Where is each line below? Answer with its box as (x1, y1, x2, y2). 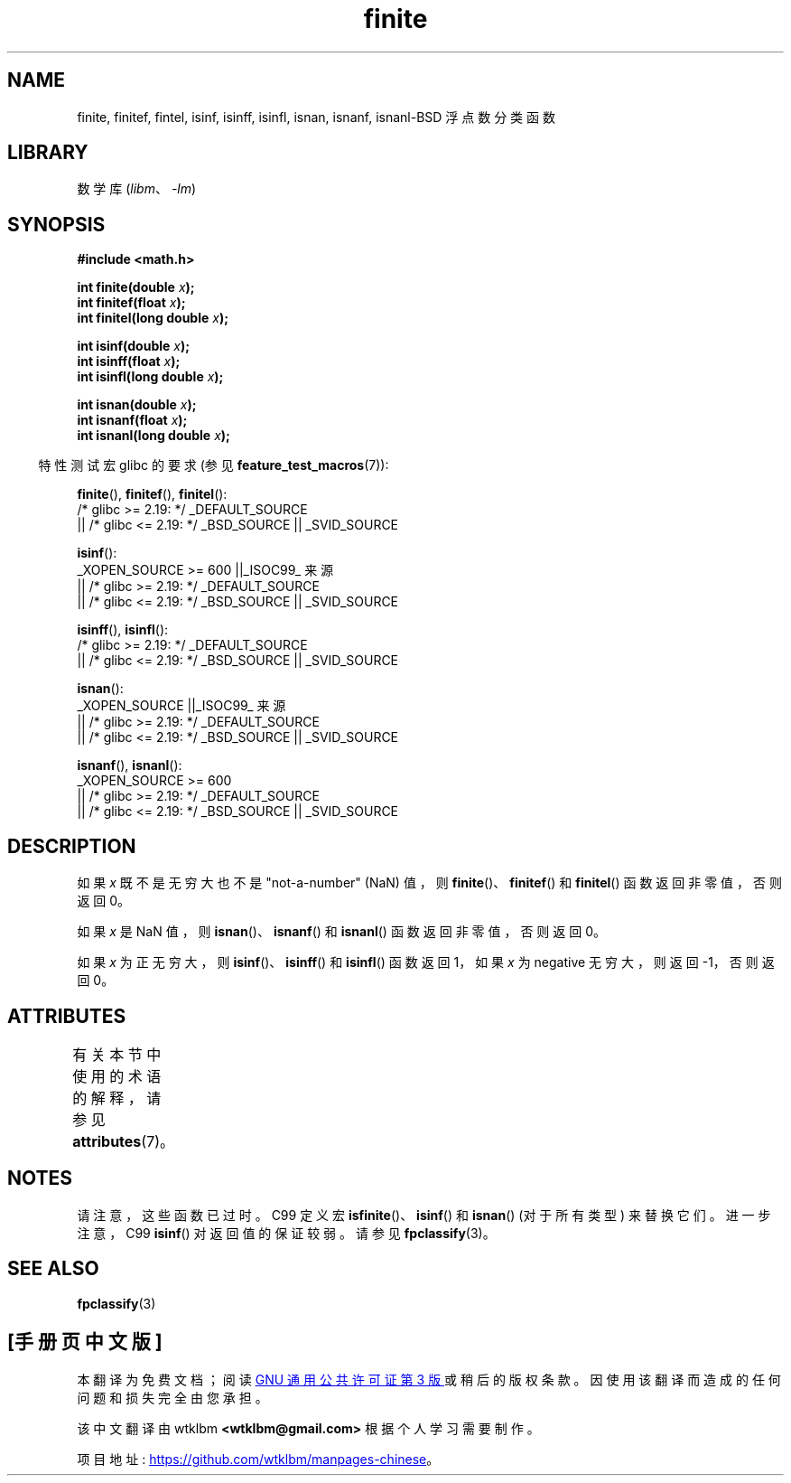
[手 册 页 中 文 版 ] (7, 1330, 163, 1354)
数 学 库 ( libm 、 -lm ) (77, 181, 197, 197)
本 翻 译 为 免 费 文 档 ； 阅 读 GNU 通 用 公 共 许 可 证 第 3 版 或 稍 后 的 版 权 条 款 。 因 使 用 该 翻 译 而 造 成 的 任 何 (77, 1371, 781, 1387)
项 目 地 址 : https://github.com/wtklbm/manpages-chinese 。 (77, 1450, 440, 1467)
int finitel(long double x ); (77, 310, 229, 326)
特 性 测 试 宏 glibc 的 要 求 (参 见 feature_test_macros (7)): (38, 457, 389, 474)
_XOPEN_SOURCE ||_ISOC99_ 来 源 (77, 698, 286, 714)
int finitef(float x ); (77, 295, 186, 311)
